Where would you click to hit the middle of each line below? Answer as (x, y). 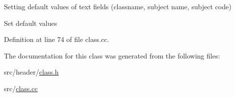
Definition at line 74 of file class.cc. (57, 39)
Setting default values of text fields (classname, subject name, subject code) (118, 6)
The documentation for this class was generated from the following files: (112, 55)
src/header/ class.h (31, 72)
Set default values (31, 23)
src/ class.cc (21, 88)
